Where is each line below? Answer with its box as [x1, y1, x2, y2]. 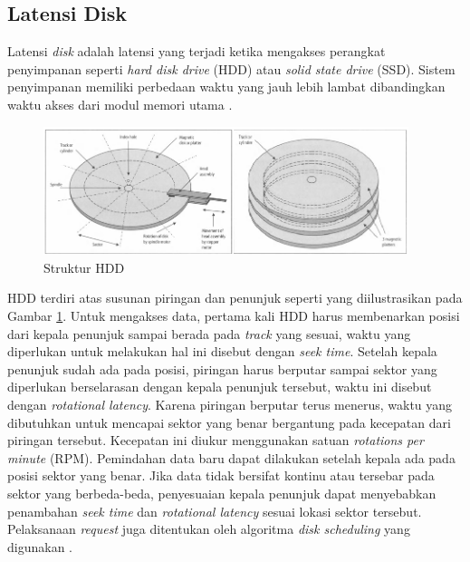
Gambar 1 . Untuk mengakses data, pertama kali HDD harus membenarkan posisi [7, 305, 460, 325]
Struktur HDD [43, 257, 125, 276]
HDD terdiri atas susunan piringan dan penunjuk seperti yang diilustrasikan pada [7, 288, 463, 307]
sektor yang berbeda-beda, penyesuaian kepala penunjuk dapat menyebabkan [7, 483, 436, 502]
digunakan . [7, 537, 72, 556]
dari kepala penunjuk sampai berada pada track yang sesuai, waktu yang [7, 324, 411, 343]
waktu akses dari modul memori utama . [7, 94, 233, 113]
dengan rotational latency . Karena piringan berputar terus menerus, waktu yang [7, 394, 453, 413]
